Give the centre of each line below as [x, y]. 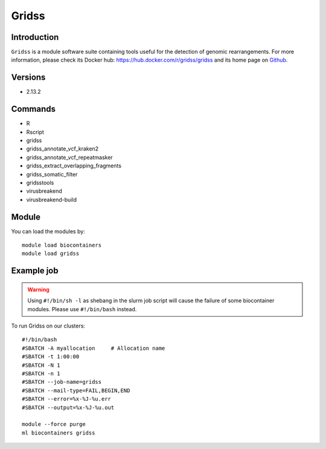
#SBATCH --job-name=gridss [62, 382]
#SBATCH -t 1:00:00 [51, 357]
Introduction [35, 37]
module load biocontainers [62, 245]
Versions [28, 78]
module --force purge [54, 424]
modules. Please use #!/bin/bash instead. [82, 309]
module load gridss [51, 254]
